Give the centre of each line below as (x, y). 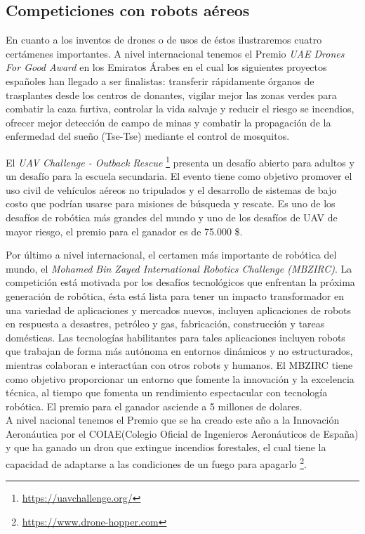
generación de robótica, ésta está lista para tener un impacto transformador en (175, 295)
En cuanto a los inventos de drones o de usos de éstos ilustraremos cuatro (164, 40)
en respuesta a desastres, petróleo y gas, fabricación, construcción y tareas (165, 324)
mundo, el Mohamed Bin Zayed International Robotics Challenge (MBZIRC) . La (179, 268)
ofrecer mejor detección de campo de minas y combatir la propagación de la (168, 122)
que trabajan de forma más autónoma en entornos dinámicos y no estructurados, (179, 351)
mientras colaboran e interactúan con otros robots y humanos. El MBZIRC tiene (179, 364)
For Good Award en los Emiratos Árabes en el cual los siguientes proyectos (166, 67)
